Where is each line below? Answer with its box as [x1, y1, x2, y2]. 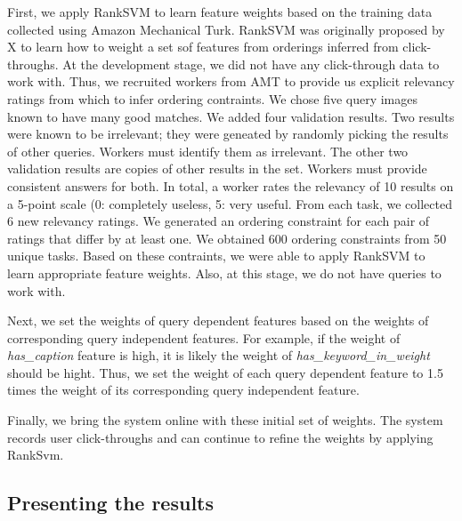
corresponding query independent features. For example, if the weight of [7, 328, 401, 347]
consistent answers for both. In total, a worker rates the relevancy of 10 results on [7, 176, 454, 195]
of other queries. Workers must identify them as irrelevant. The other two [7, 141, 409, 160]
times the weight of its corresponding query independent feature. [7, 381, 360, 399]
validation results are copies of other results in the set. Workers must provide [7, 159, 427, 178]
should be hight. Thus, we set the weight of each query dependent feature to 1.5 [7, 363, 443, 381]
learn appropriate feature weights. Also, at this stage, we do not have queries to [7, 263, 442, 282]
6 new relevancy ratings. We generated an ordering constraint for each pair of [7, 212, 430, 230]
